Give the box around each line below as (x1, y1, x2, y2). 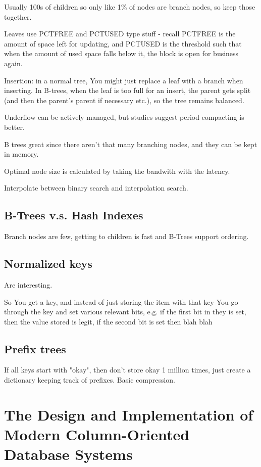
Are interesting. (4, 279, 53, 290)
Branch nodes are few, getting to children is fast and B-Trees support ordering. (4, 231, 249, 242)
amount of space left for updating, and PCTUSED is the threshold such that (4, 38, 242, 49)
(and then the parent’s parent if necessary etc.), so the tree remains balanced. (4, 95, 244, 105)
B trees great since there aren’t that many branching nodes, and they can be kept (4, 138, 257, 149)
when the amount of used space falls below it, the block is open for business (4, 48, 239, 59)
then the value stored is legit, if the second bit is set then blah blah (4, 316, 213, 326)
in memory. (4, 149, 39, 159)
